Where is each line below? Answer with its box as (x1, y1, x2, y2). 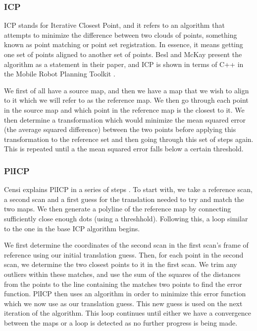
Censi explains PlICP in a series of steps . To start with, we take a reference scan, (4, 184, 253, 195)
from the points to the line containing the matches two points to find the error (4, 278, 242, 289)
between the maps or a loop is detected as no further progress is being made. (4, 317, 238, 328)
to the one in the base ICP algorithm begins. (4, 223, 140, 233)
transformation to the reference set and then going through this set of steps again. (4, 133, 254, 144)
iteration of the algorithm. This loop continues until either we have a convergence (4, 308, 251, 318)
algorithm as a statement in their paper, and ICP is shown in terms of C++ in (4, 59, 244, 69)
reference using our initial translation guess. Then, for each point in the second (4, 249, 244, 260)
